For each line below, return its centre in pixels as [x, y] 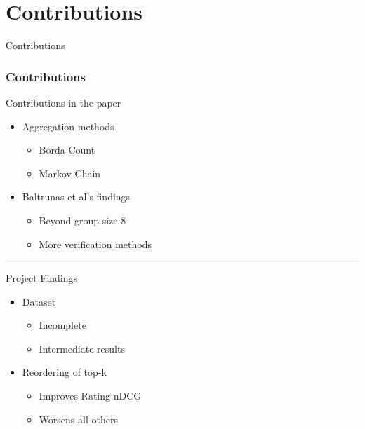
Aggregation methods [68, 126]
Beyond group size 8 [82, 220]
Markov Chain [70, 173]
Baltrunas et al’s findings [76, 197]
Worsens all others [78, 419]
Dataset [39, 301]
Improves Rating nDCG [90, 396]
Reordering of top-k [64, 372]
